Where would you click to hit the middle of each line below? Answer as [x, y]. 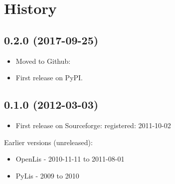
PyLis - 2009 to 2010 [47, 175]
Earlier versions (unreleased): [48, 142]
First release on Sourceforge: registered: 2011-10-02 [93, 125]
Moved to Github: [43, 61]
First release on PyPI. [49, 78]
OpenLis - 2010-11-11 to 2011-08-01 [70, 159]
